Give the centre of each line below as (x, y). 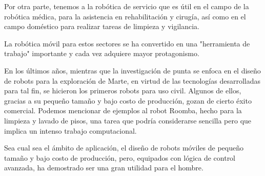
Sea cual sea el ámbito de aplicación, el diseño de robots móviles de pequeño (124, 148)
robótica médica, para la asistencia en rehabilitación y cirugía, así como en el (125, 16)
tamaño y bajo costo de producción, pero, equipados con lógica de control (120, 157)
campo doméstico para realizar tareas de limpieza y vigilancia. (102, 26)
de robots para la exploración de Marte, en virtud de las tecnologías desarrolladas (132, 80)
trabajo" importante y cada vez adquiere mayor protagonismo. (102, 53)
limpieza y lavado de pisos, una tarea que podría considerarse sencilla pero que (128, 120)
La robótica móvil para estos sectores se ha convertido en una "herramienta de (127, 43)
